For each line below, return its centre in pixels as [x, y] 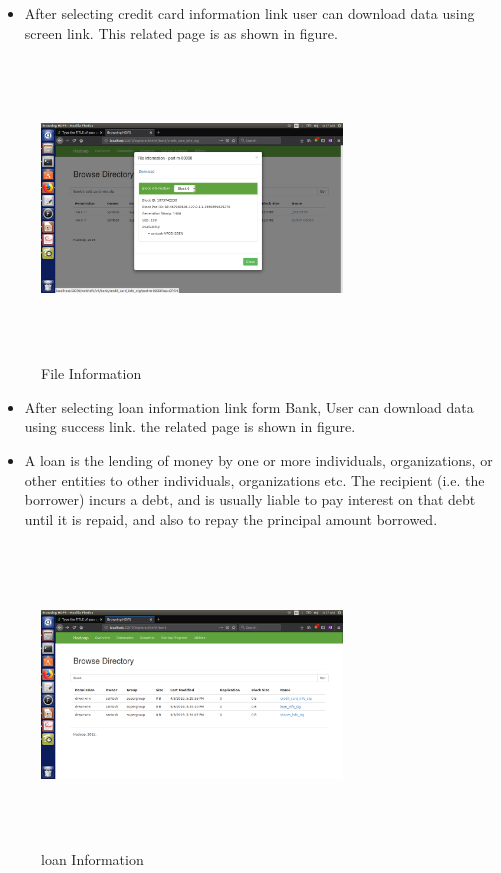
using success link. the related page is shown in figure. [190, 426]
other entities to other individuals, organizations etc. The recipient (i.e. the [254, 479]
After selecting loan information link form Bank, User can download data [249, 406]
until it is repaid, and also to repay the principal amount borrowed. [231, 518]
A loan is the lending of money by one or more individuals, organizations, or [258, 459]
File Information [91, 373]
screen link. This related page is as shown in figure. [181, 32]
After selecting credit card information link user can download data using [249, 13]
